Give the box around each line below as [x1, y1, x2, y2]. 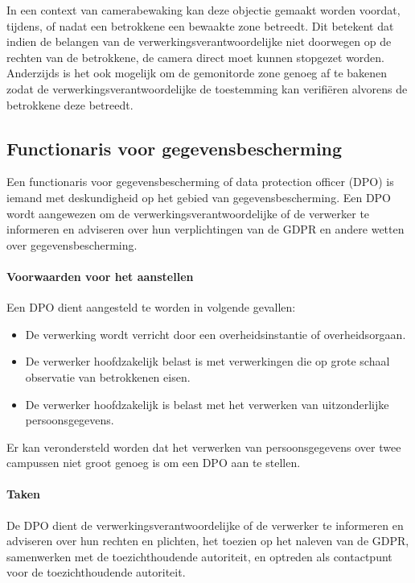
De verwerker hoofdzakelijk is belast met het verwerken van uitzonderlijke [25, 395, 389, 412]
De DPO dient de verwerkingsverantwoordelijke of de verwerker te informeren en [6, 516, 404, 533]
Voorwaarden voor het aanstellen [6, 267, 194, 284]
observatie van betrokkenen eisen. [25, 368, 191, 385]
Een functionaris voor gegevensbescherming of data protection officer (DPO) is [6, 173, 394, 190]
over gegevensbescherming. [6, 236, 138, 253]
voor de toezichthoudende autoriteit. [6, 564, 186, 581]
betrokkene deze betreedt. [6, 96, 134, 113]
